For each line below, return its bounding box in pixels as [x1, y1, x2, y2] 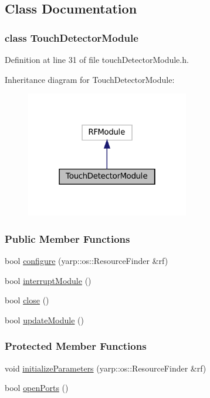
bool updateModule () [5, 313, 84, 326]
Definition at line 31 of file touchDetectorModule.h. [5, 53, 189, 65]
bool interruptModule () [5, 274, 92, 286]
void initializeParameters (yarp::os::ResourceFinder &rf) [5, 362, 206, 374]
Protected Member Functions [5, 339, 147, 353]
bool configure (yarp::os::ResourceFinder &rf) [5, 254, 168, 266]
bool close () [5, 294, 49, 306]
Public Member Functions [5, 231, 130, 246]
